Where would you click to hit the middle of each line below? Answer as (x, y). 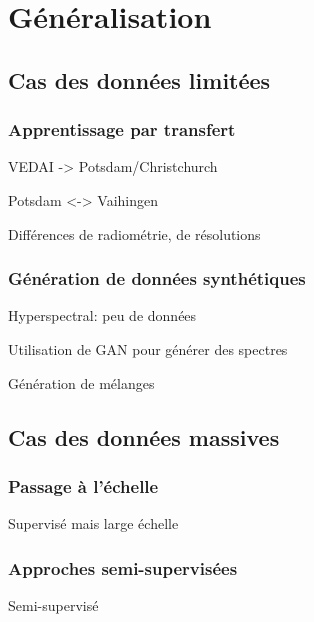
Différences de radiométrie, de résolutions (134, 233)
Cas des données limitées (139, 79)
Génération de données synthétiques (157, 278)
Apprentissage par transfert (122, 129)
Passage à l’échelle (83, 485)
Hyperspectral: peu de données (102, 315)
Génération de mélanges (81, 382)
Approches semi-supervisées (123, 567)
